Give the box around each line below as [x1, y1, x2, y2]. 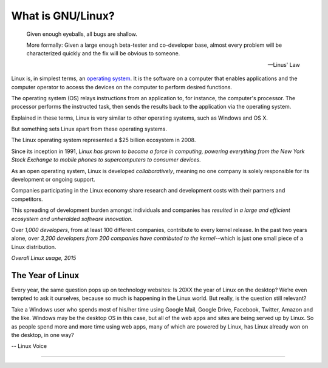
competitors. [11, 195, 43, 203]
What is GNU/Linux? [11, 9, 115, 22]
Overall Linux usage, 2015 [11, 254, 77, 262]
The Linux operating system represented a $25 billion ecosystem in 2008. [11, 137, 196, 144]
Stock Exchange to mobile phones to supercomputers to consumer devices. [11, 156, 202, 163]
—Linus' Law [267, 61, 300, 68]
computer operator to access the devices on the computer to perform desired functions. [11, 83, 233, 90]
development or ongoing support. [11, 176, 95, 183]
